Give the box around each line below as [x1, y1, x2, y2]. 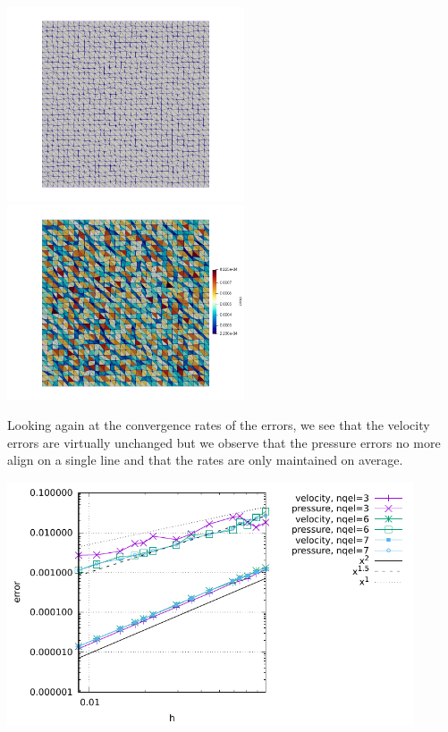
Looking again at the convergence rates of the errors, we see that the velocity [7, 416, 430, 434]
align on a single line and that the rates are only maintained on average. [7, 450, 403, 469]
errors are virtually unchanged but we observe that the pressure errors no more [7, 433, 441, 451]
